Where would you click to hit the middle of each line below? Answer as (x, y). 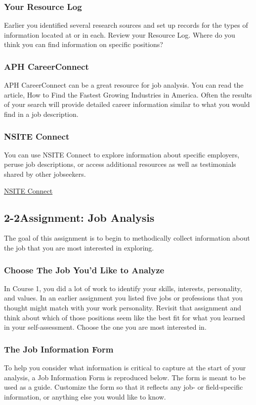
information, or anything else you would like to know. (85, 396)
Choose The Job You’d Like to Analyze (84, 270)
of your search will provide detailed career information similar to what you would (127, 104)
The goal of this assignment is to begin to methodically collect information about (127, 238)
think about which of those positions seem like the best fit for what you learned (125, 317)
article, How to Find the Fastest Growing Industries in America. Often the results (128, 94)
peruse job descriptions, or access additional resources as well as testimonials (120, 164)
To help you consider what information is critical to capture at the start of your (125, 367)
